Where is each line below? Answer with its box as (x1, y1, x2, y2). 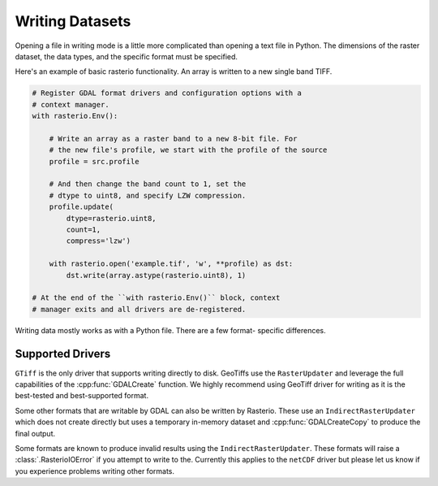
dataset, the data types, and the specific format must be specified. (15, 51, 238, 61)
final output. (15, 428, 56, 438)
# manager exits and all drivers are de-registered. (32, 305, 247, 314)
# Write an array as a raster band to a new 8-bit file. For (49, 134, 298, 143)
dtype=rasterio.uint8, (66, 214, 157, 223)
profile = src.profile (49, 157, 140, 166)
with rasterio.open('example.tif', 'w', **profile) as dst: (49, 259, 294, 268)
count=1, (66, 225, 101, 234)
